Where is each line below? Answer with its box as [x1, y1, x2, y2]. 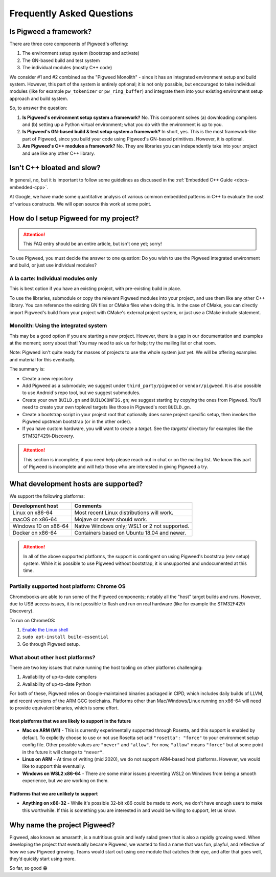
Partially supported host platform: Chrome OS [9, 583, 126, 590]
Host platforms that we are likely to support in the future [9, 718, 131, 724]
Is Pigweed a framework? [9, 27, 92, 36]
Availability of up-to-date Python [22, 681, 91, 687]
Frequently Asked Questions [9, 8, 133, 19]
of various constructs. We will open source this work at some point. [9, 200, 152, 207]
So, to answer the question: [9, 105, 67, 111]
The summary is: [9, 366, 45, 372]
